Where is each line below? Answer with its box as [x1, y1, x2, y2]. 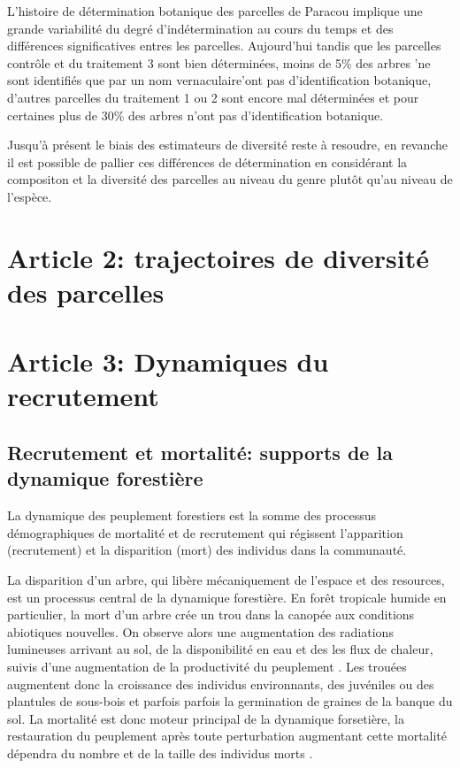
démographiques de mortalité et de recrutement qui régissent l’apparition [7, 523, 403, 541]
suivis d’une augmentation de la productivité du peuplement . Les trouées [7, 657, 407, 675]
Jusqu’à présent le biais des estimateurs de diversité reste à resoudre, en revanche [7, 135, 448, 154]
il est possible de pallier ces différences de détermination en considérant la [7, 152, 408, 171]
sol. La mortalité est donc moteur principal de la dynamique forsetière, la [7, 709, 405, 727]
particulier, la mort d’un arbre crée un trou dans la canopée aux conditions [7, 605, 415, 624]
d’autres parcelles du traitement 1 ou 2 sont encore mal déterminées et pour [7, 88, 419, 106]
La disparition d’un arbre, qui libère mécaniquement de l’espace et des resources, [7, 571, 445, 589]
